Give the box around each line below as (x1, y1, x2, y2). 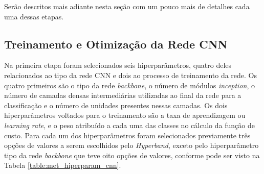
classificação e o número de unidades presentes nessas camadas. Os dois (4, 100, 228, 110)
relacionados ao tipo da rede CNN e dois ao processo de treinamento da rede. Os (4, 69, 257, 80)
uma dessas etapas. (4, 11, 64, 21)
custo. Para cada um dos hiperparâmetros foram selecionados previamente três (4, 130, 251, 140)
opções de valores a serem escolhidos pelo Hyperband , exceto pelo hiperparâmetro (4, 140, 259, 151)
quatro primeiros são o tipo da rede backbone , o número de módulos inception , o (4, 80, 255, 90)
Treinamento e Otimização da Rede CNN (4, 36, 228, 52)
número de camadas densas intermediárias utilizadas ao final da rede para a (4, 90, 241, 101)
